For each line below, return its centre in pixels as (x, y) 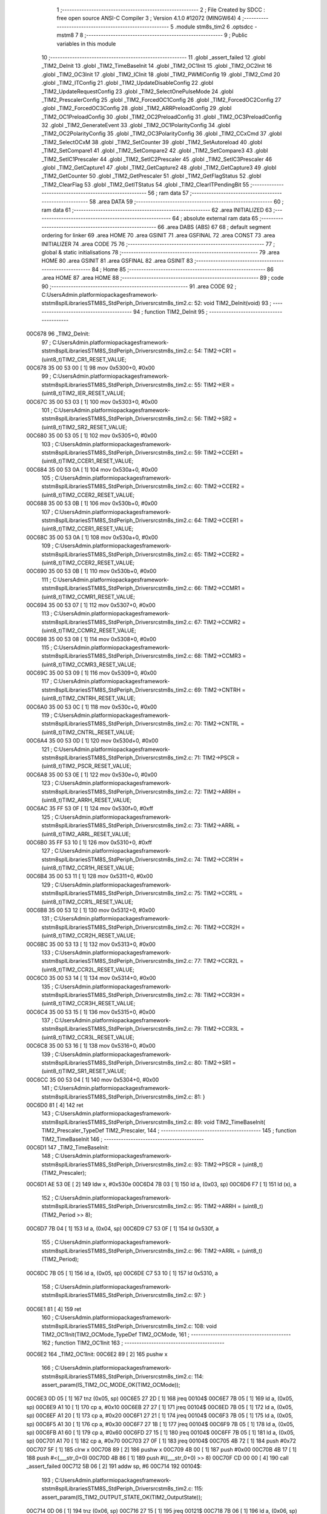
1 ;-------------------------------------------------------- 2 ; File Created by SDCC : (161, 10)
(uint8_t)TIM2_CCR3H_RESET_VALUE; (88, 1003)
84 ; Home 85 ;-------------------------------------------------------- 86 (183, 269)
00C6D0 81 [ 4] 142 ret (55, 1105)
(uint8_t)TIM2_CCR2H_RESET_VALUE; (88, 936)
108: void (206, 1326)
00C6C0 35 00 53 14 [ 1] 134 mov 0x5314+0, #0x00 (91, 978)
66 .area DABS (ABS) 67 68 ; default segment (214, 226)
